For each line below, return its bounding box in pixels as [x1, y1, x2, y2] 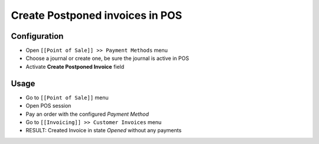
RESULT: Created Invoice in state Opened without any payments [25, 127, 182, 134]
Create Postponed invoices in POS [11, 9, 183, 22]
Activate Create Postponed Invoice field [25, 63, 125, 70]
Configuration [11, 31, 64, 41]
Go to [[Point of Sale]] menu [25, 94, 109, 101]
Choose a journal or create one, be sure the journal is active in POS [25, 55, 189, 62]
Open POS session [25, 102, 71, 109]
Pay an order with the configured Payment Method [25, 110, 149, 118]
